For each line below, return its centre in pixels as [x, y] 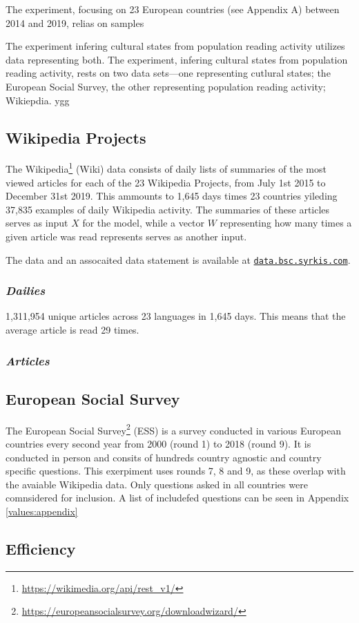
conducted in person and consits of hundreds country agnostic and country [164, 457]
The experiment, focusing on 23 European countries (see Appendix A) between [173, 9]
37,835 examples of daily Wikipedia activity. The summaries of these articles [168, 209]
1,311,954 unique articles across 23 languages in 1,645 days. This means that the [176, 316]
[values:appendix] [42, 511]
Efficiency [41, 548]
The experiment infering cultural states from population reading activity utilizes [175, 46]
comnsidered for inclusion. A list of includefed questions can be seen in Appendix [177, 498]
